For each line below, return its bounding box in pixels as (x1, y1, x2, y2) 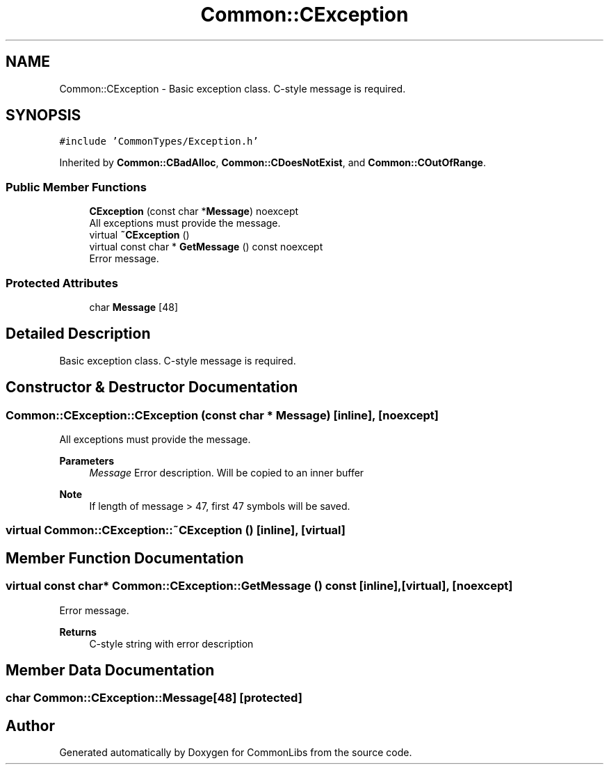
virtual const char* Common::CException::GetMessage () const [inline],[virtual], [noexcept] (6, 579, 513, 593)
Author (6, 716, 55, 735)
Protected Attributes (6, 275, 118, 290)
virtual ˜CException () (89, 229, 190, 241)
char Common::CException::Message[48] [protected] (6, 691, 302, 705)
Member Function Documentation (6, 549, 244, 567)
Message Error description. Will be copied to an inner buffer (89, 467, 364, 479)
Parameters (59, 455, 115, 467)
